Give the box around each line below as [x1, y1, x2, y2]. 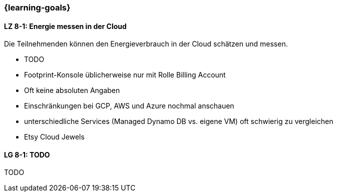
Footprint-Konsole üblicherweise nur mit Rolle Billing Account [24, 70, 226, 79]
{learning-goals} [4, 2, 71, 12]
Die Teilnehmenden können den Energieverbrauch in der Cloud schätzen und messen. [4, 39, 288, 48]
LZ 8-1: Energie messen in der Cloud [4, 21, 127, 30]
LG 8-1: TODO [4, 150, 50, 159]
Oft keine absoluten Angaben [24, 86, 120, 95]
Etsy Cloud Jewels [24, 132, 85, 141]
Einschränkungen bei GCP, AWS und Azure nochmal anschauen [24, 101, 234, 110]
